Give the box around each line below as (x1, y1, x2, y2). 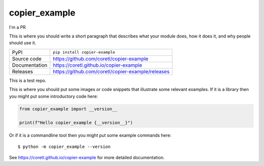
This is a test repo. (9, 77, 46, 83)
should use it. (9, 40, 37, 46)
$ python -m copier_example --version (18, 144, 111, 149)
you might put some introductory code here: (9, 93, 98, 99)
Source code (12, 55, 42, 62)
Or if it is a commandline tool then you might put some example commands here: (9, 132, 172, 138)
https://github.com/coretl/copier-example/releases (53, 68, 170, 75)
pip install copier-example (53, 50, 115, 55)
